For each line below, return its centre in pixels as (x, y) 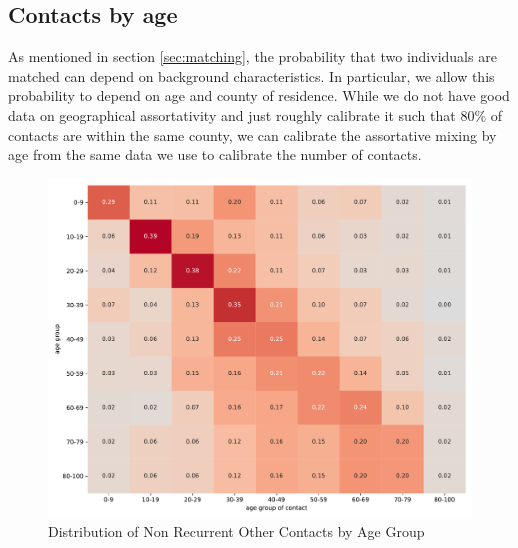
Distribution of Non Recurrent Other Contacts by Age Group (236, 531)
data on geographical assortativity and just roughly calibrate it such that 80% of (255, 114)
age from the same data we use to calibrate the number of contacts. (215, 154)
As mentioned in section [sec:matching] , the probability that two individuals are (252, 56)
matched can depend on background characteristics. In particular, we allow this (251, 75)
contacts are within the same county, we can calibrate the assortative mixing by (252, 134)
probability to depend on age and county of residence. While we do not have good (259, 95)
